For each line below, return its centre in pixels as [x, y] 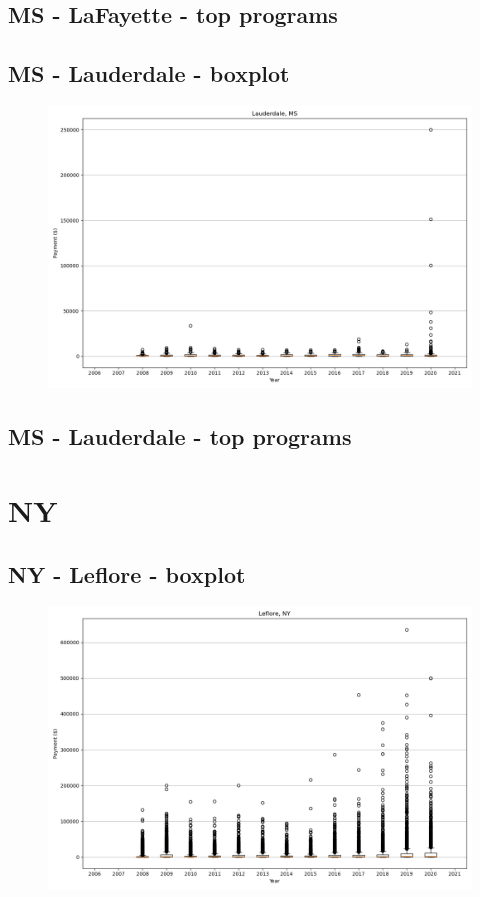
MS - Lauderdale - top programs [180, 436]
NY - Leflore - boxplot [127, 573]
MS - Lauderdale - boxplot [149, 73]
